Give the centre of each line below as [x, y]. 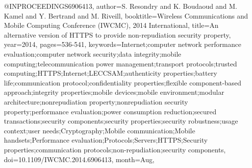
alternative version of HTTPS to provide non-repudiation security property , [117, 34]
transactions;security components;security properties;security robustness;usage [121, 121]
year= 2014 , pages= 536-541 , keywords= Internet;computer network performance [123, 44]
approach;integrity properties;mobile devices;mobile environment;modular [114, 92]
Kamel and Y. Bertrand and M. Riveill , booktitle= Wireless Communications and [126, 15]
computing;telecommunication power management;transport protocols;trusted [121, 63]
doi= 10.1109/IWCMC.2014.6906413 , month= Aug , [79, 159]
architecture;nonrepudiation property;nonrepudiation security [96, 101]
